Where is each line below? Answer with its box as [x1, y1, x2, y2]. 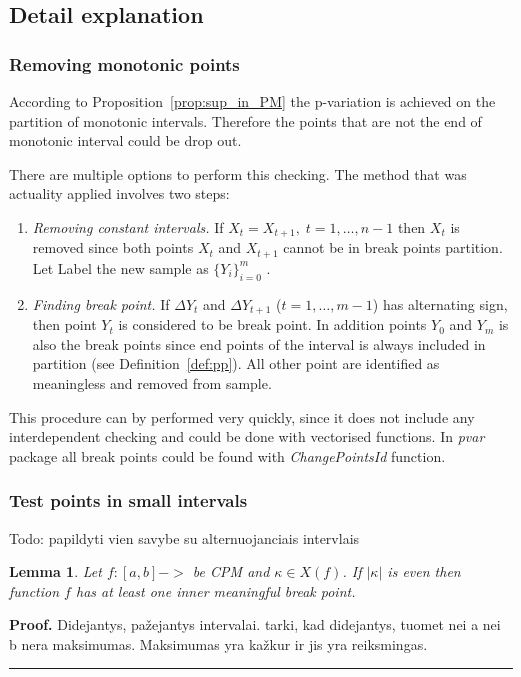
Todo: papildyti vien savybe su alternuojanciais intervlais [9, 527, 360, 548]
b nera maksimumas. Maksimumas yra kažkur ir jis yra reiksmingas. [9, 633, 428, 654]
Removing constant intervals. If [32, 216, 224, 237]
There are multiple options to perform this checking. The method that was [9, 163, 467, 184]
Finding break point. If [32, 293, 170, 314]
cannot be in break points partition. [283, 237, 503, 258]
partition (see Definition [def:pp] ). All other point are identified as [32, 353, 440, 374]
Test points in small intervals [9, 488, 248, 513]
